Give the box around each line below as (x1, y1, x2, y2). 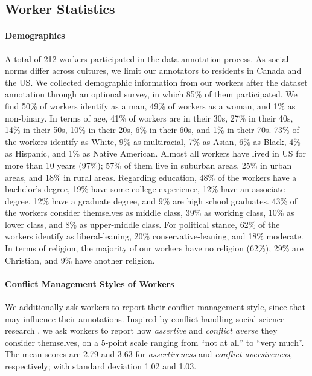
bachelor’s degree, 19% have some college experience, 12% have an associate (5, 183, 285, 195)
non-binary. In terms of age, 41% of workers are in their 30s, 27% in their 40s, (5, 111, 293, 124)
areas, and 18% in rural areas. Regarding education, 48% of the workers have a (5, 170, 297, 183)
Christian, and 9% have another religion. (5, 253, 155, 266)
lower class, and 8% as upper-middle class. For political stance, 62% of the (5, 218, 280, 230)
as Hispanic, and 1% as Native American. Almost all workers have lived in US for (5, 147, 307, 160)
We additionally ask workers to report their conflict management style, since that (5, 300, 305, 313)
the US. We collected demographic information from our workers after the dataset (5, 76, 308, 88)
